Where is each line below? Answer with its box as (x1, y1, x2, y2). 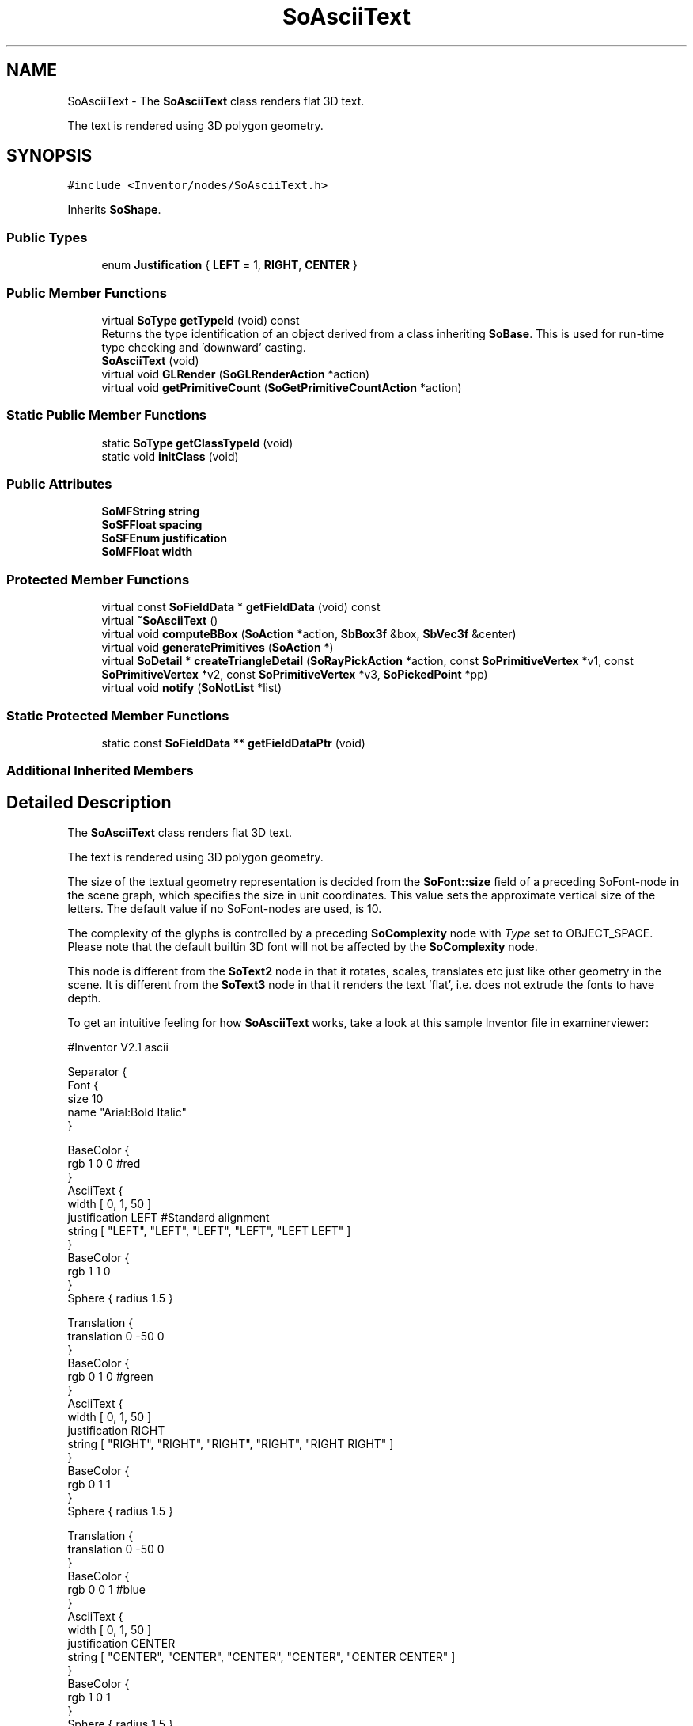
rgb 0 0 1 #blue (67, 1583, 146, 1597)
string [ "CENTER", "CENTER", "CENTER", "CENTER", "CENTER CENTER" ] (67, 1650, 456, 1664)
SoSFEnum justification (101, 531, 228, 546)
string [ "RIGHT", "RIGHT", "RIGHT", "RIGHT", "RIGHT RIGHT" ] (67, 1437, 394, 1451)
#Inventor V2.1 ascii (67, 1040, 169, 1055)
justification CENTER (67, 1637, 176, 1651)
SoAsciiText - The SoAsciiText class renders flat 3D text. (67, 93, 365, 108)
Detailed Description (6, 792, 172, 812)
